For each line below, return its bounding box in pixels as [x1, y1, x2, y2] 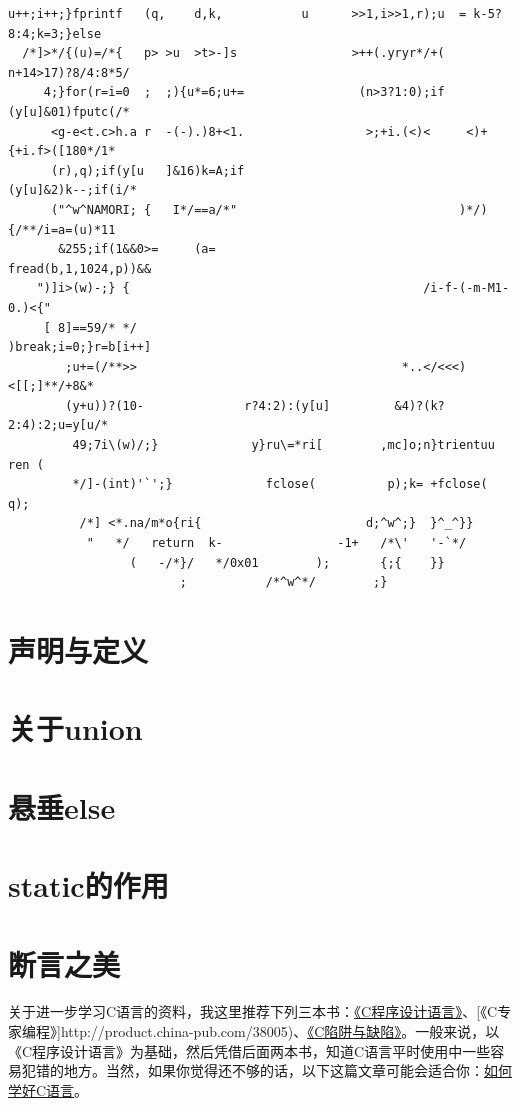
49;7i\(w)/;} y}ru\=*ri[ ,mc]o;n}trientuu [72, 438, 495, 453]
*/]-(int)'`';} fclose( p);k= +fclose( [72, 477, 488, 492]
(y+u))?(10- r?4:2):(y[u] [65, 398, 331, 413]
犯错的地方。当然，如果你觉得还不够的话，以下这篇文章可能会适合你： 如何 [21, 1060, 512, 1081]
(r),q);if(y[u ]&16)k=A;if [50, 163, 245, 178]
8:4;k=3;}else [8, 26, 102, 41]
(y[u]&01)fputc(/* [8, 104, 130, 119]
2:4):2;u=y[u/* [8, 418, 109, 433]
